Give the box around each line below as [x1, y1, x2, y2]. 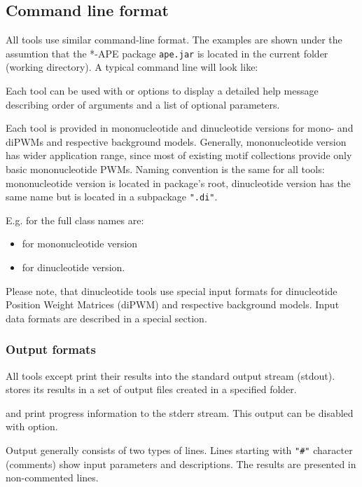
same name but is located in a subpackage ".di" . [6, 189, 218, 204]
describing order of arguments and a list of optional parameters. [6, 97, 280, 111]
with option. [6, 419, 58, 434]
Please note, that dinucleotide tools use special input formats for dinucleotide [6, 283, 337, 298]
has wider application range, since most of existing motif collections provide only [6, 148, 352, 163]
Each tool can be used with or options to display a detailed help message [6, 83, 319, 98]
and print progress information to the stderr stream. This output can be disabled [6, 405, 354, 420]
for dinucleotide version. [22, 260, 125, 275]
